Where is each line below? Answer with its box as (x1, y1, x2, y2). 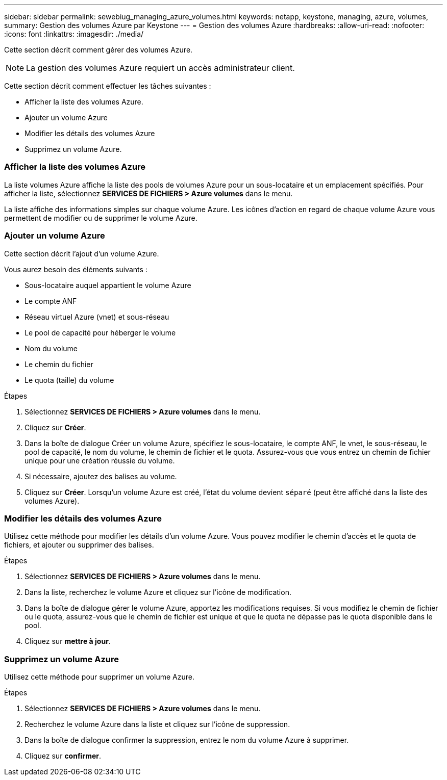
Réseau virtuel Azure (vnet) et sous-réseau (24, 312, 169, 321)
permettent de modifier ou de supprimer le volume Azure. (4, 213, 197, 222)
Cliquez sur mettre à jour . (24, 637, 111, 646)
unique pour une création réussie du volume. (24, 456, 175, 465)
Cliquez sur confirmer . (24, 751, 102, 760)
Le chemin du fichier (24, 359, 93, 369)
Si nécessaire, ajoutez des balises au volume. (24, 472, 177, 481)
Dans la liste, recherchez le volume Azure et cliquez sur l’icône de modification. (24, 588, 291, 597)
